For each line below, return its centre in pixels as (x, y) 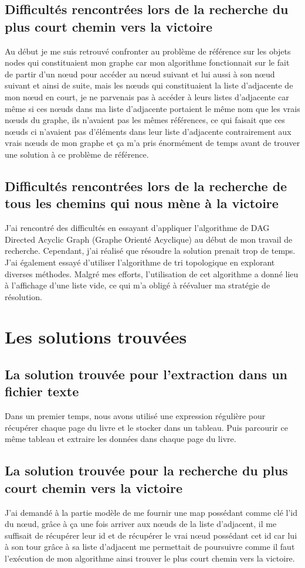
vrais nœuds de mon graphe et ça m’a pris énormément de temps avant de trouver (152, 143)
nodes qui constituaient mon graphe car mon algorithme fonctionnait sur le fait (147, 62)
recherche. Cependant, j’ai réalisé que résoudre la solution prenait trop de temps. (150, 251)
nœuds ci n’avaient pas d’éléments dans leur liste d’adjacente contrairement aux (148, 131)
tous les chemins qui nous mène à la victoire (142, 203)
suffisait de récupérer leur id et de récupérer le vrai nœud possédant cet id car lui (151, 535)
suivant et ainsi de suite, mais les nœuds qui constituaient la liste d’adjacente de (149, 85)
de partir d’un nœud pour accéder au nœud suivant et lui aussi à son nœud (140, 74)
